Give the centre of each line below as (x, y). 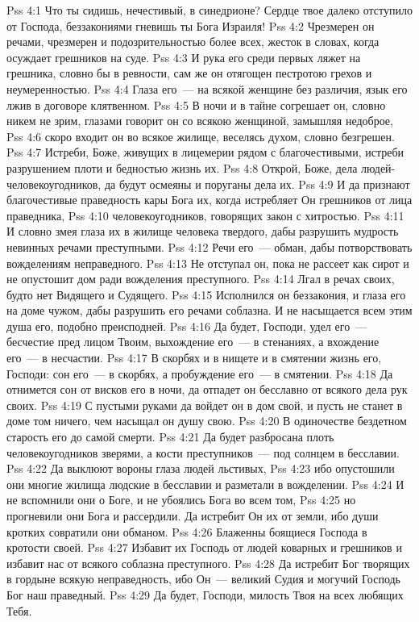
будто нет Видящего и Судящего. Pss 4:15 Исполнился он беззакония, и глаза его (206, 294)
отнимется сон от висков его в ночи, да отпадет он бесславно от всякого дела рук (207, 389)
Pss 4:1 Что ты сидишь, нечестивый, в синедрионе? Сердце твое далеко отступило (209, 10)
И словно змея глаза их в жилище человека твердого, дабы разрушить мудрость (203, 231)
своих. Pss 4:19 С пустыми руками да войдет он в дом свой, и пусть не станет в (205, 405)
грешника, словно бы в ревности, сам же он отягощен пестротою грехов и (189, 73)
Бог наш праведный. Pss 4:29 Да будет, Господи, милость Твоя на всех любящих (205, 594)
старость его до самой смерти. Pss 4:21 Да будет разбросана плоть (170, 437)
